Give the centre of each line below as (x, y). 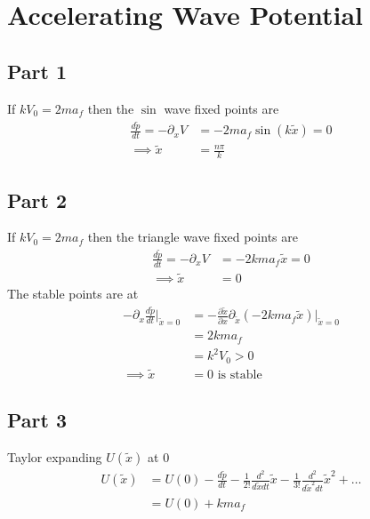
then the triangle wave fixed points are (193, 237)
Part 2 (37, 200)
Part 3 (37, 420)
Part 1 (37, 71)
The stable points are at (73, 293)
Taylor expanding (55, 457)
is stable (240, 375)
